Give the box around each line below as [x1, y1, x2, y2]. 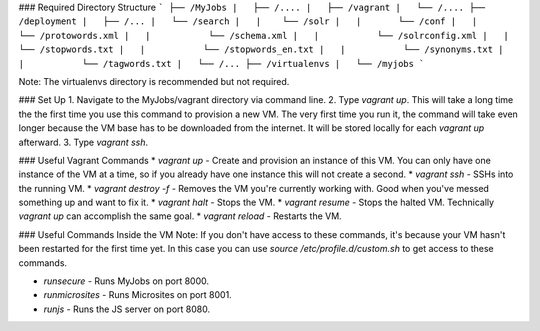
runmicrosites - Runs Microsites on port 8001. [43, 289, 232, 301]
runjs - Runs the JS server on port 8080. [43, 303, 210, 315]
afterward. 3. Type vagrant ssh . [18, 136, 149, 148]
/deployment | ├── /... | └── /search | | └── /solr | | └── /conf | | [18, 16, 478, 27]
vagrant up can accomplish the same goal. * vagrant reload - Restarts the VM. [18, 210, 342, 222]
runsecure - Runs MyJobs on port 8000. [43, 275, 210, 287]
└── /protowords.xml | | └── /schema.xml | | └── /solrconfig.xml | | [18, 30, 509, 41]
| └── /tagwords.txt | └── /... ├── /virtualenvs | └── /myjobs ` [18, 58, 425, 69]
